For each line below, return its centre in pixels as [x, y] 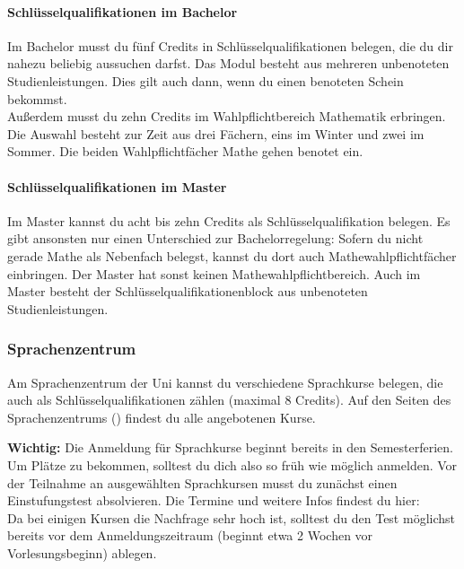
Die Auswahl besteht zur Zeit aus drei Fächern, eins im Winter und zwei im [216, 133]
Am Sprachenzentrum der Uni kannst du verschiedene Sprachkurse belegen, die [225, 382]
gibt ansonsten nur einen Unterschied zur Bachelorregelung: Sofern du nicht [215, 238]
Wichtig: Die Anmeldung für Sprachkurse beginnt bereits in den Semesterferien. [230, 447]
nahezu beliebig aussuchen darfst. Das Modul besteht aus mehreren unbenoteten [228, 63]
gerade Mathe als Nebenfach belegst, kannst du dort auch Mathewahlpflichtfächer [232, 255]
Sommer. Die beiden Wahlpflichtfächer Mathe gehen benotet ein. [185, 151]
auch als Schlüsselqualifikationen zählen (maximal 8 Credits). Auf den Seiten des [229, 400]
